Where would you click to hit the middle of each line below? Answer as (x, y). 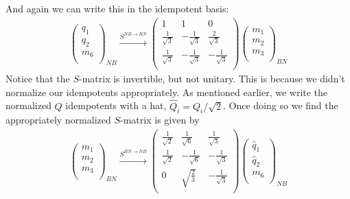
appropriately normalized (58, 120)
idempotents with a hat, (116, 105)
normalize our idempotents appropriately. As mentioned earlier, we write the (167, 92)
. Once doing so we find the (281, 105)
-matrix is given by (160, 120)
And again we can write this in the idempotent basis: (117, 8)
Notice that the (38, 79)
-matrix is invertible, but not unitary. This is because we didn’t (212, 79)
